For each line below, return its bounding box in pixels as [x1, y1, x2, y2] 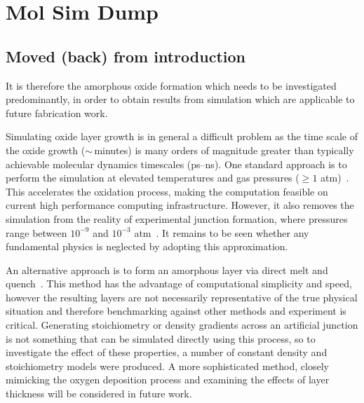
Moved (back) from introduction [6, 45, 245, 67]
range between [6, 225, 67, 240]
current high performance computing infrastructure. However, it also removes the [6, 198, 354, 212]
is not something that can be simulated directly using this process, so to [6, 331, 316, 346]
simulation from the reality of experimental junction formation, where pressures [6, 211, 348, 226]
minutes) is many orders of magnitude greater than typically [94, 142, 354, 157]
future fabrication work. [6, 105, 108, 120]
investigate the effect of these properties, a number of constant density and [6, 345, 328, 360]
